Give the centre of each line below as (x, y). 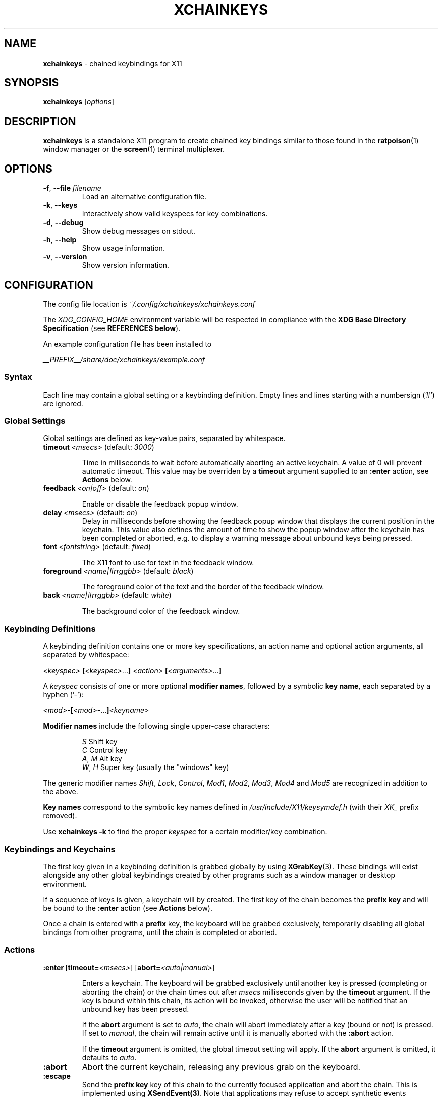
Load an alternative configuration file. (144, 197)
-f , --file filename (72, 188)
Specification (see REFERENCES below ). (112, 328)
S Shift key (100, 742)
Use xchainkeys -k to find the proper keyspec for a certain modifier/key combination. (185, 832)
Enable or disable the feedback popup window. (160, 504)
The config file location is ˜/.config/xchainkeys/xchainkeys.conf (149, 304)
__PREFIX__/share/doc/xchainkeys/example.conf (124, 359)
